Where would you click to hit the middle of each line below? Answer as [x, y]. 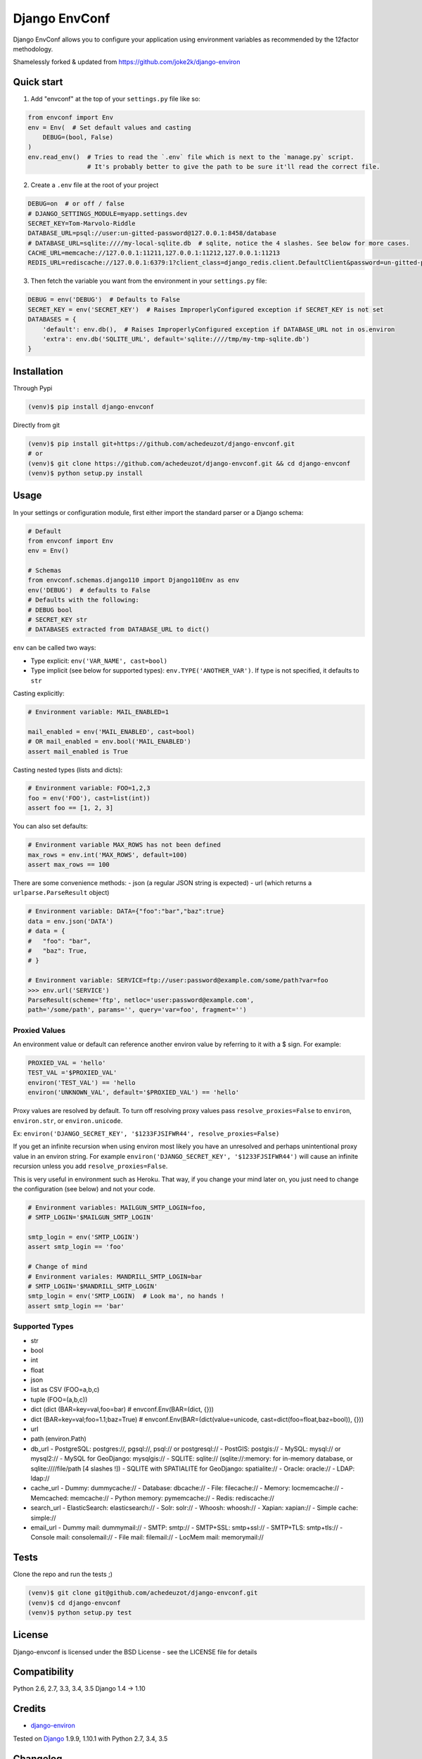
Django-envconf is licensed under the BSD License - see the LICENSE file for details [135, 1652]
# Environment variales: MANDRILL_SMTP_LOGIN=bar [115, 1276]
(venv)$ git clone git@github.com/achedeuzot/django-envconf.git [143, 1593]
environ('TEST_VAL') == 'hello [82, 1082]
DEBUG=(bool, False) [78, 137]
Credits [30, 1709]
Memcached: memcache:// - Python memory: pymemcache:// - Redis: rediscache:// [152, 1498]
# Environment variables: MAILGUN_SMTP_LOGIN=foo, [117, 1207]
